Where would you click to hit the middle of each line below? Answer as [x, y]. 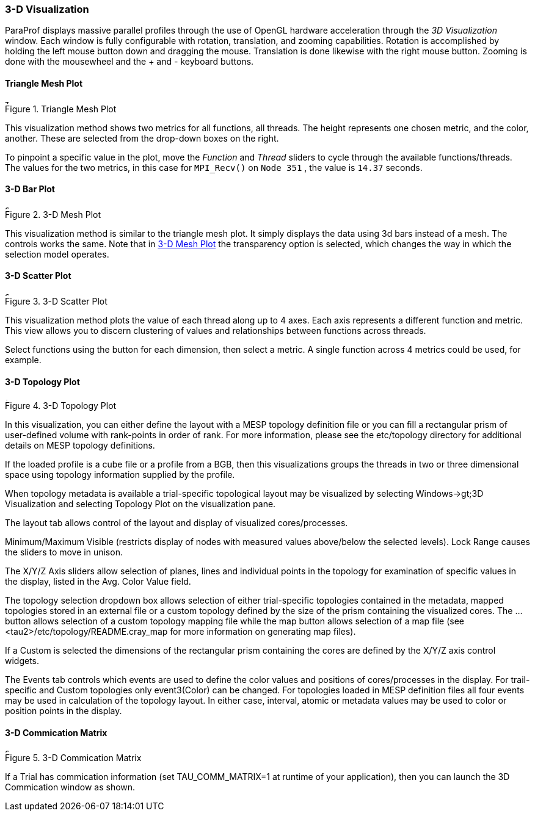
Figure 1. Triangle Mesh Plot [61, 109]
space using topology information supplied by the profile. [120, 475]
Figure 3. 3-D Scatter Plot [56, 301]
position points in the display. [64, 711]
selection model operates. [57, 254]
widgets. [22, 661]
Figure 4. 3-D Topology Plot [61, 406]
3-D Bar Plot [30, 189]
